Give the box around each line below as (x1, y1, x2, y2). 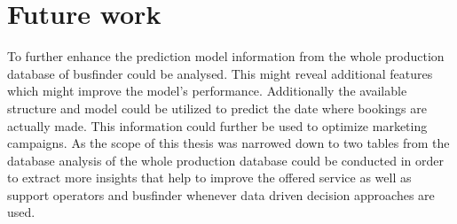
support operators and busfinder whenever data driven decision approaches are (7, 185, 435, 204)
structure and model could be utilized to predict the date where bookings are (7, 98, 427, 117)
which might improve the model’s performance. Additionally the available (7, 81, 407, 100)
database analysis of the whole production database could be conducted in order (7, 151, 445, 169)
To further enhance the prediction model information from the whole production (7, 47, 445, 66)
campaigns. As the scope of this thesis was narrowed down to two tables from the (7, 134, 450, 152)
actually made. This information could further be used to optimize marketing (7, 116, 428, 135)
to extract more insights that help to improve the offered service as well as (7, 168, 412, 187)
